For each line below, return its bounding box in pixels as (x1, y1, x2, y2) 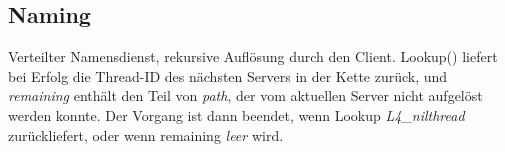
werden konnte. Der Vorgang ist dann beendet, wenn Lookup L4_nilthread (8, 104, 465, 125)
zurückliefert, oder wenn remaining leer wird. (8, 124, 284, 145)
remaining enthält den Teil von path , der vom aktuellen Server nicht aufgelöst (8, 85, 483, 106)
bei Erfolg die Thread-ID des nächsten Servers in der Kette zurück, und (8, 65, 448, 86)
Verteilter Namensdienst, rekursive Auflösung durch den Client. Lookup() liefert (8, 46, 498, 67)
